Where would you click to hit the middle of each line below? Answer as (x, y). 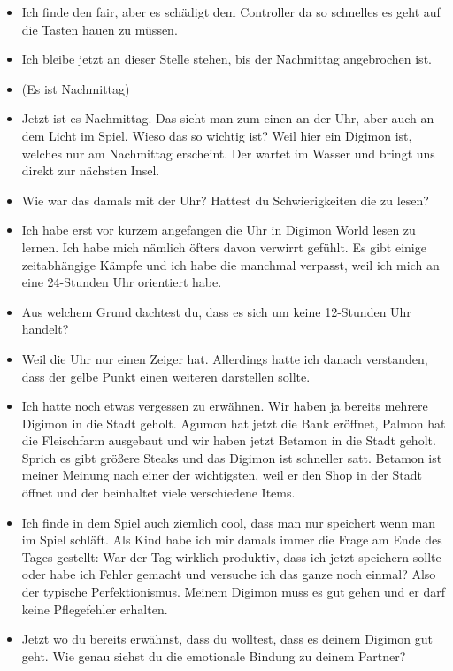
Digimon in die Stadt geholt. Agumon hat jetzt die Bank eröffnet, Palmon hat (234, 423)
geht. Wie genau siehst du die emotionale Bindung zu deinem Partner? (214, 656)
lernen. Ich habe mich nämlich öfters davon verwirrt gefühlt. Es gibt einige (224, 247)
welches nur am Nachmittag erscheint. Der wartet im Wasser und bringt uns (228, 153)
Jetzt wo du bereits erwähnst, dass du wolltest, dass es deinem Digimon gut (227, 639)
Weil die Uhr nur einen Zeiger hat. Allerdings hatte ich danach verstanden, (225, 358)
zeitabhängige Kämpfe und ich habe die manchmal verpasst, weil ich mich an (230, 264)
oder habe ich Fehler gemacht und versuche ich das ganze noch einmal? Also (229, 574)
